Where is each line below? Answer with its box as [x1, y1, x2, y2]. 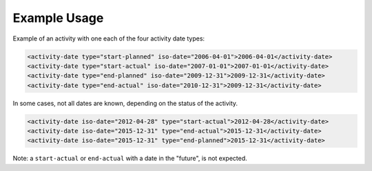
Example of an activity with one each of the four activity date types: [12, 34, 205, 43]
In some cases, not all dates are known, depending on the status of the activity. [12, 99, 238, 107]
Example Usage [12, 10, 104, 25]
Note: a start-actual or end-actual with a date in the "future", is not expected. [12, 155, 247, 163]
